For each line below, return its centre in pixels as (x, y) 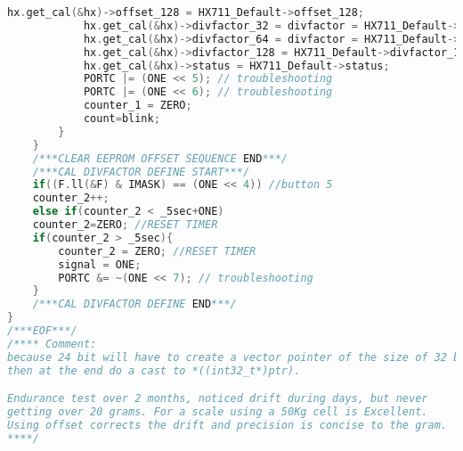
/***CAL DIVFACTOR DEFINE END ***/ (134, 304)
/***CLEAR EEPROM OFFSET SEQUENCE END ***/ (160, 158)
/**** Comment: (52, 344)
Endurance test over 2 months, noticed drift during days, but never (218, 399)
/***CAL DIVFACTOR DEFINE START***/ (141, 172)
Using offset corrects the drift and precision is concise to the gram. (227, 425)
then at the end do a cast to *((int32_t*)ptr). (154, 370)
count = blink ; (122, 119)
